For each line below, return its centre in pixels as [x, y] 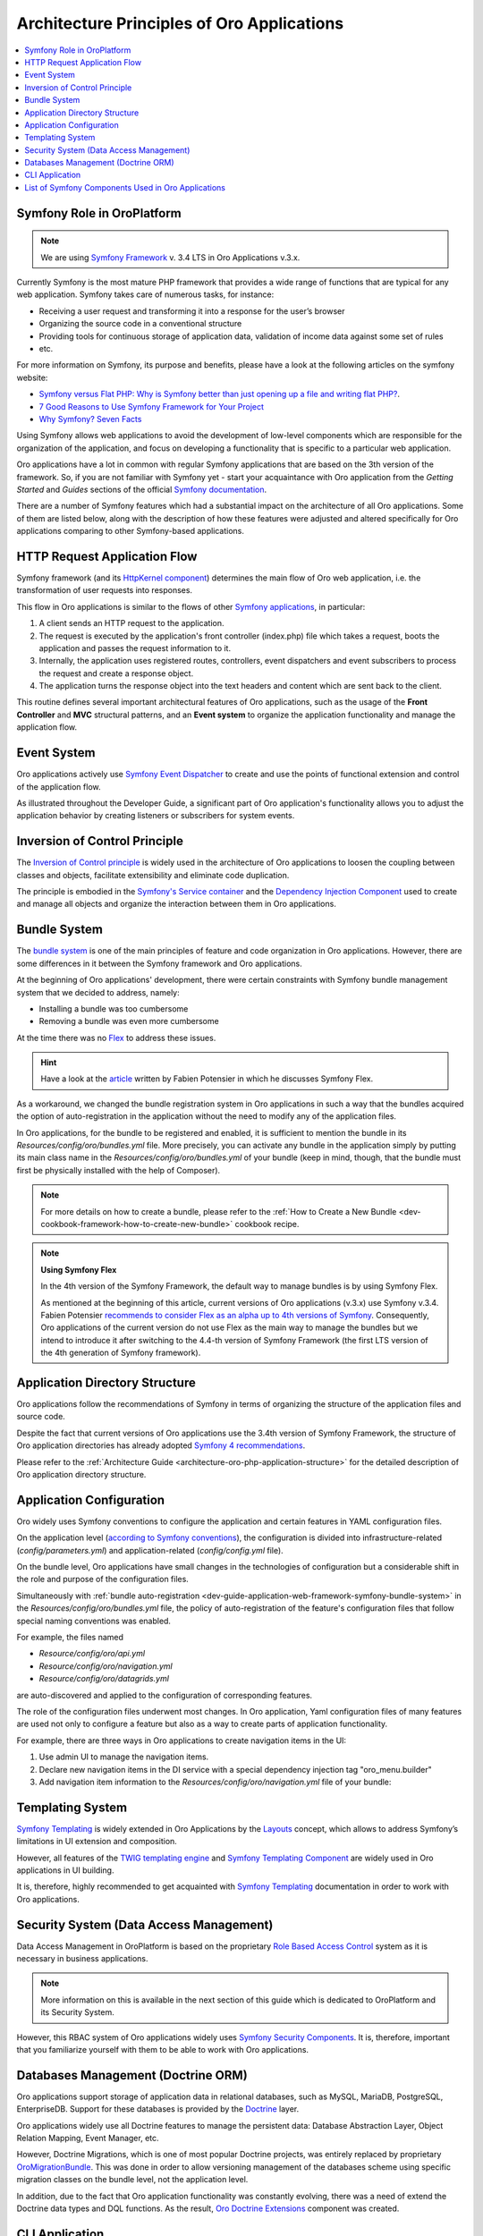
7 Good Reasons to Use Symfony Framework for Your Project [151, 406]
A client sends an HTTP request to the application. [131, 623]
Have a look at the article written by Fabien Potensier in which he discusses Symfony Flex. [207, 1079]
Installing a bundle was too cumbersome [114, 1008]
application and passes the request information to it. [135, 648]
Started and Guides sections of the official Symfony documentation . [142, 489]
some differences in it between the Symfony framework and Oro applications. [160, 963]
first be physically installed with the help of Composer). [119, 1170]
